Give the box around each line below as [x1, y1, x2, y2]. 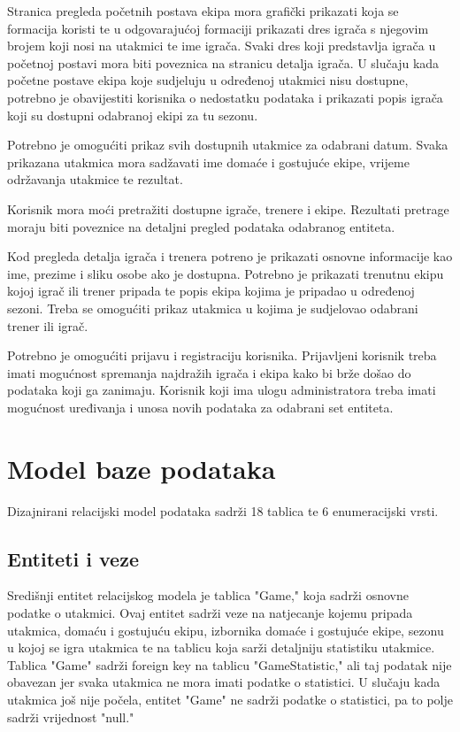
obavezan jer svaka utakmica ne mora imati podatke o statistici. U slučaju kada [7, 673, 441, 691]
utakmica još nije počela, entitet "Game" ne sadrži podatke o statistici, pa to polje [7, 690, 454, 708]
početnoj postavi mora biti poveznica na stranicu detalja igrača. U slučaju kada [7, 53, 440, 72]
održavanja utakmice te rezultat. [7, 170, 183, 189]
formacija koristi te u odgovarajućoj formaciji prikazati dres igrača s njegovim [7, 19, 429, 37]
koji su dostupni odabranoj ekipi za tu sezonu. [7, 105, 258, 124]
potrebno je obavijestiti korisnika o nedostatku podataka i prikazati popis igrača [7, 88, 443, 106]
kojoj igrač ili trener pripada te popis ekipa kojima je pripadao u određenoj [7, 281, 415, 300]
